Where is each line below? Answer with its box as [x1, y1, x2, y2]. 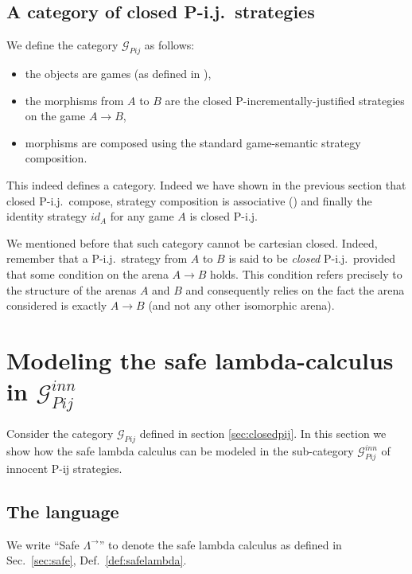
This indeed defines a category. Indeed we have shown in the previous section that [6, 176, 406, 193]
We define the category [6, 37, 119, 53]
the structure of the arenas [6, 281, 137, 298]
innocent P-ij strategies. [6, 460, 122, 477]
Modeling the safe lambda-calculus [6, 343, 394, 376]
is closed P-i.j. [189, 208, 258, 225]
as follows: [144, 37, 195, 53]
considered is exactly [6, 297, 107, 314]
